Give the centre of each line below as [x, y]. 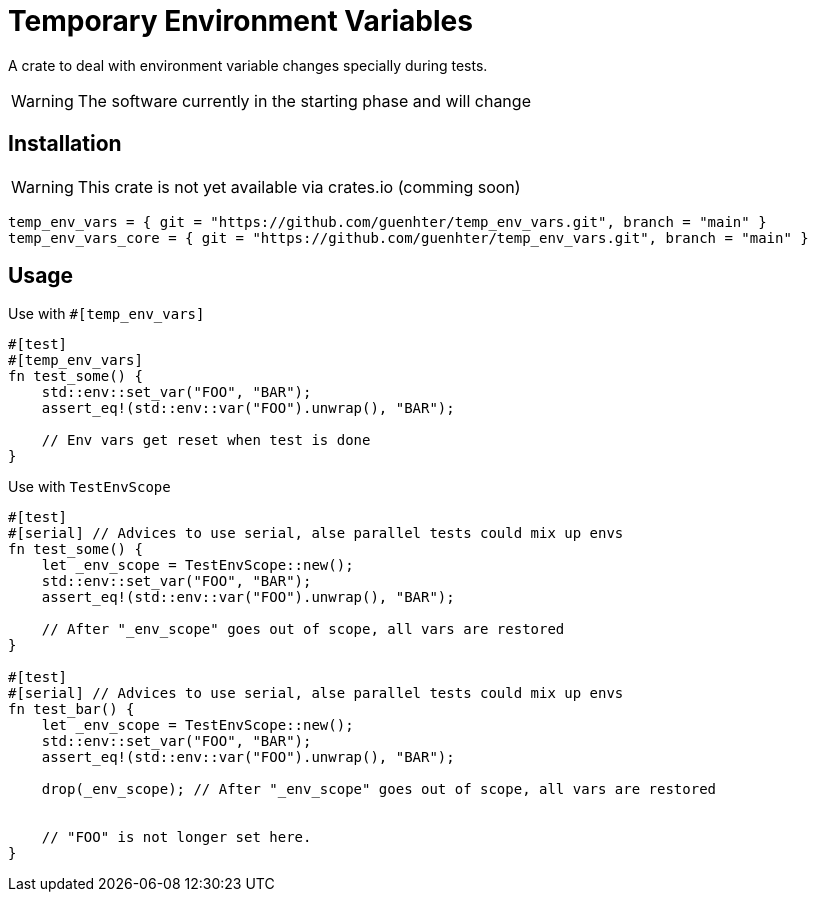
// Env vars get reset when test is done [206, 440]
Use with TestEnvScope [89, 487]
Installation [65, 144]
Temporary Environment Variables [240, 21]
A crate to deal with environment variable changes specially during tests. [248, 65]
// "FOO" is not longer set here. [176, 837]
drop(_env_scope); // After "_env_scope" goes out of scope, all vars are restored [379, 789]
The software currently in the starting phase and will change [304, 100]
